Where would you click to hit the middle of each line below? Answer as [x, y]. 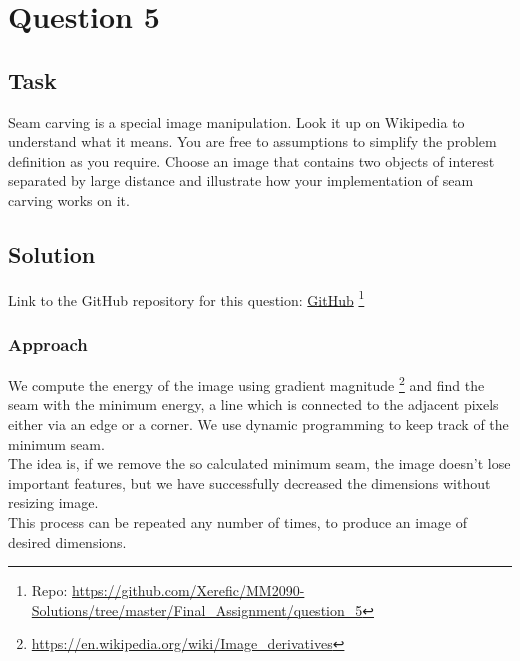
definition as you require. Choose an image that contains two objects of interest [251, 160]
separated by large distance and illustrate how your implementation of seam [241, 180]
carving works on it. [69, 199]
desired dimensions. [67, 541]
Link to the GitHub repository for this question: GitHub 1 [186, 298]
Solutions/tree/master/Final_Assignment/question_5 [197, 609]
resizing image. [53, 502]
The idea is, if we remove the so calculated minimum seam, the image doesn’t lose [259, 463]
